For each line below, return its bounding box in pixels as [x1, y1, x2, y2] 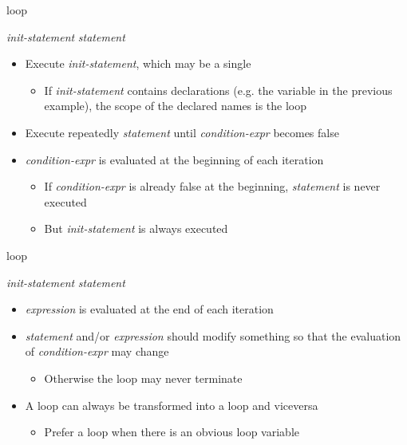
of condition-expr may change [25, 343, 169, 360]
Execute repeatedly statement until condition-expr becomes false [25, 124, 339, 140]
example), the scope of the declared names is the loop [44, 97, 307, 114]
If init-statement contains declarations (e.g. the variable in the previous [44, 81, 393, 98]
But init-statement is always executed [44, 220, 228, 237]
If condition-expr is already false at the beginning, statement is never [44, 178, 381, 195]
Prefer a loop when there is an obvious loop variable [44, 423, 300, 440]
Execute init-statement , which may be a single [25, 55, 251, 72]
